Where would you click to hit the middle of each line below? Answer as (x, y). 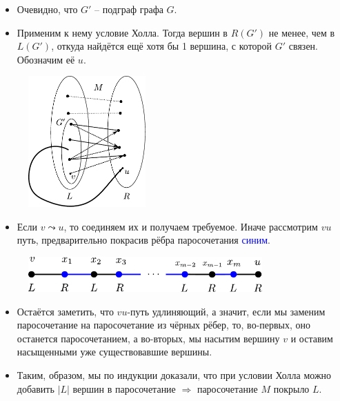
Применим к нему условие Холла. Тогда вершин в (122, 32)
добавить (36, 388)
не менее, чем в (302, 32)
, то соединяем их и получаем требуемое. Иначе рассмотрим (191, 226)
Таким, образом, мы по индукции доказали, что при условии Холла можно (174, 374)
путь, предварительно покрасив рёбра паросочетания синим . (143, 240)
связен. (303, 46)
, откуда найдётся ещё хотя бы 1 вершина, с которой (162, 46)
